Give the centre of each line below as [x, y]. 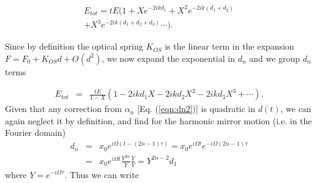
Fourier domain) [35, 133]
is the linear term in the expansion [229, 46]
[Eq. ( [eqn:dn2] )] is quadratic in [196, 109]
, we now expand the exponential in [168, 58]
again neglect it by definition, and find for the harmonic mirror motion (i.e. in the [158, 120]
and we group [275, 58]
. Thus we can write [102, 174]
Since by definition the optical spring [74, 46]
